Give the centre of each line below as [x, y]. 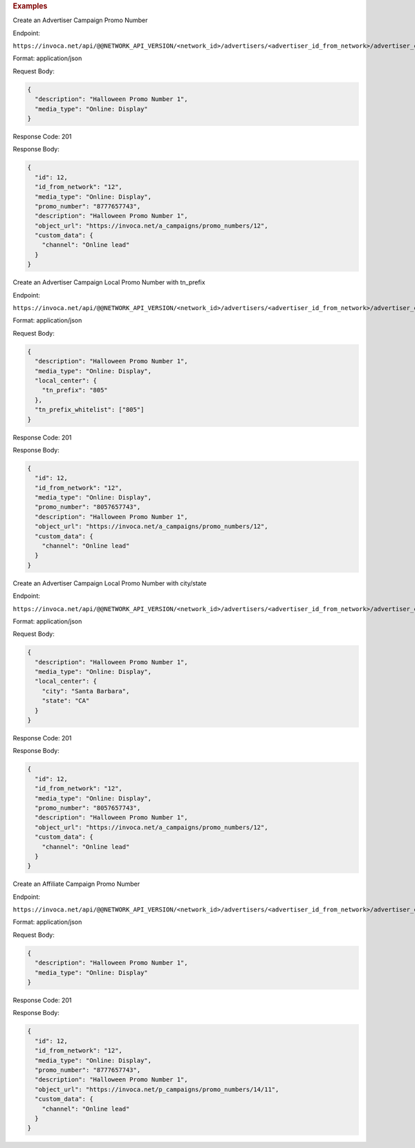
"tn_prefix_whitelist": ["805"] [90, 410]
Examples [30, 6]
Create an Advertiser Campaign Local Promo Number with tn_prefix [109, 282]
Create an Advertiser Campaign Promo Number [80, 20]
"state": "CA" [66, 701]
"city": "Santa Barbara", [86, 691]
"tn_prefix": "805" [75, 390]
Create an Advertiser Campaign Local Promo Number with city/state [110, 583]
